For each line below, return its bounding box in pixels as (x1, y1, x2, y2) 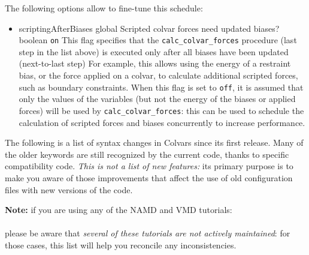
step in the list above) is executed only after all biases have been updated (19, 45, 289, 58)
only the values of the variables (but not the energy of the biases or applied (19, 92, 296, 105)
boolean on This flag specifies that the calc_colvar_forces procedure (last (19, 34, 297, 46)
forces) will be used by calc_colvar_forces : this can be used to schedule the (19, 104, 304, 116)
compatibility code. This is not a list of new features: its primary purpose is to (5, 160, 293, 172)
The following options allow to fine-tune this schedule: (5, 2, 203, 14)
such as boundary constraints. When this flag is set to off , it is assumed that (19, 80, 304, 93)
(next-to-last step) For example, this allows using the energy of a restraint (19, 57, 291, 70)
